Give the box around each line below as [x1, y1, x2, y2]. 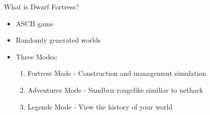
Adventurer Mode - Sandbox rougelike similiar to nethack [27, 84, 204, 95]
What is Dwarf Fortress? [4, 1, 79, 11]
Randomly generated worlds [15, 35, 101, 45]
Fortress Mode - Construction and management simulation [27, 68, 206, 78]
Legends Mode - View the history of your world [27, 101, 173, 112]
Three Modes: [15, 51, 58, 61]
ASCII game [15, 18, 54, 28]
